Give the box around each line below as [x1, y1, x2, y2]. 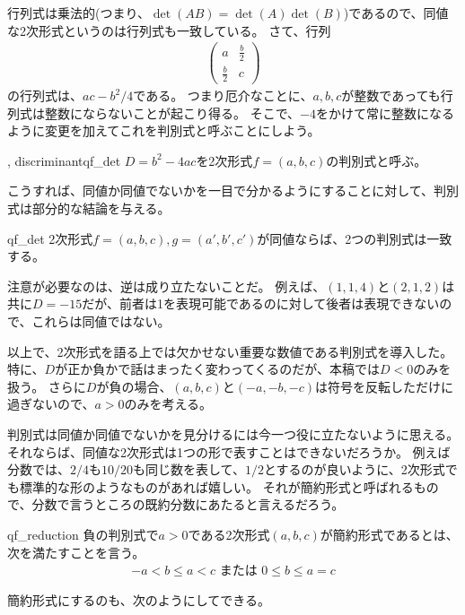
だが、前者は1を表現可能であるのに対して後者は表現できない [82, 294, 440, 313]
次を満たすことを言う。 [7, 542, 145, 561]
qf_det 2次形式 [7, 229, 93, 247]
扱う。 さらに [7, 377, 86, 395]
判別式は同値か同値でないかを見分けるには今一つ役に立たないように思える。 [7, 424, 460, 443]
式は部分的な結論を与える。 [7, 199, 171, 217]
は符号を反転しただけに [314, 377, 453, 395]
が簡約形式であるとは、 [320, 524, 459, 543]
